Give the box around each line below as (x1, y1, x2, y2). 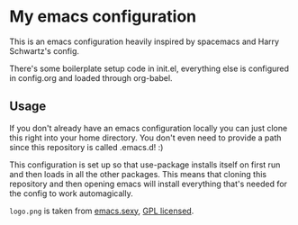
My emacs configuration (9, 6, 197, 27)
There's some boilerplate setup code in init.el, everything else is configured (9, 63, 290, 74)
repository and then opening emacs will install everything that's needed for (9, 178, 288, 189)
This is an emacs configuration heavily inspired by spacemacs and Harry (9, 36, 280, 47)
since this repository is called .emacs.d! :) (9, 141, 164, 152)
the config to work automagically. (9, 187, 133, 199)
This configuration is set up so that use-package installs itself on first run (9, 159, 281, 170)
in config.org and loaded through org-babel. (9, 72, 173, 83)
